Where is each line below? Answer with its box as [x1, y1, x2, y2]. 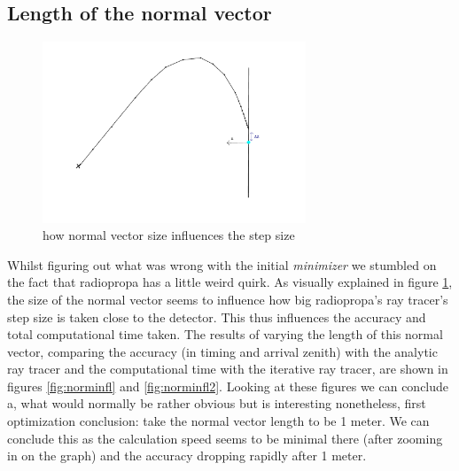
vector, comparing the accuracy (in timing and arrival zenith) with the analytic [7, 342, 438, 360]
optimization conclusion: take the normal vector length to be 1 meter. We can [7, 412, 430, 430]
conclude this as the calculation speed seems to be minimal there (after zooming [7, 429, 443, 447]
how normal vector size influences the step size [43, 226, 295, 244]
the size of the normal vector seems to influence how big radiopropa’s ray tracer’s [7, 290, 448, 308]
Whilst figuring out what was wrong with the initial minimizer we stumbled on [7, 255, 437, 274]
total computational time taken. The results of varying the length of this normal [7, 325, 443, 344]
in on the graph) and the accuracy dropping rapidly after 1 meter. [7, 446, 367, 465]
